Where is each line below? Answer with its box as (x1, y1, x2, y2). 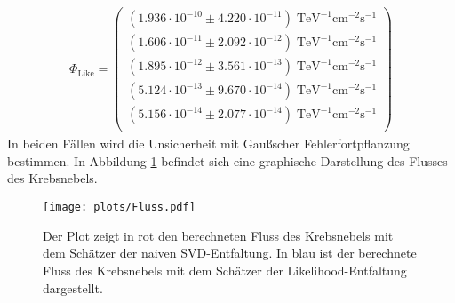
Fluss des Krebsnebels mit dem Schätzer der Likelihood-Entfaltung (43, 260, 407, 279)
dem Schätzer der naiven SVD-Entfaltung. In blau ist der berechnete (43, 243, 417, 262)
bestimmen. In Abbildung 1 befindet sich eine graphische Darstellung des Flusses (7, 151, 448, 170)
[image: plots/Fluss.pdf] (43, 201, 196, 214)
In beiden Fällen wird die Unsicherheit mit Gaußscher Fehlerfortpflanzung (7, 134, 410, 153)
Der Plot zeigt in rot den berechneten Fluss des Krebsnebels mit (43, 226, 394, 244)
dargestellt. (43, 278, 103, 297)
